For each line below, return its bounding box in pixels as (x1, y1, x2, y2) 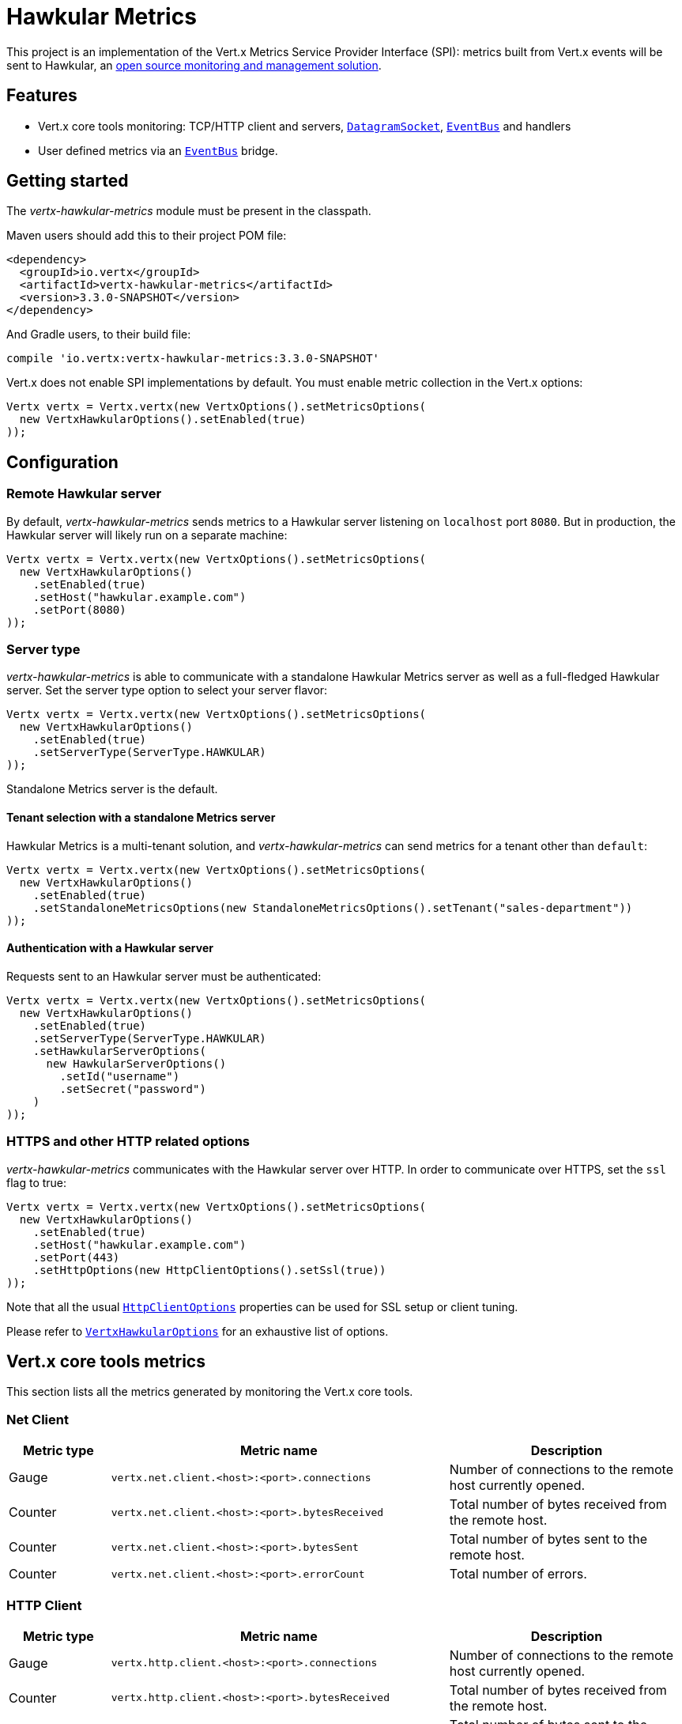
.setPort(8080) (32, 603, 126, 616)
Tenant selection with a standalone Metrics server (6, 811, 276, 825)
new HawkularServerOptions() (46, 1057, 227, 1070)
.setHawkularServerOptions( (32, 1044, 206, 1057)
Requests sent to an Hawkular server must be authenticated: (6, 969, 322, 983)
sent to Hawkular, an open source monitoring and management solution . (6, 58, 382, 72)
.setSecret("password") (59, 1082, 206, 1095)
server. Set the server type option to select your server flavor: (6, 683, 328, 698)
